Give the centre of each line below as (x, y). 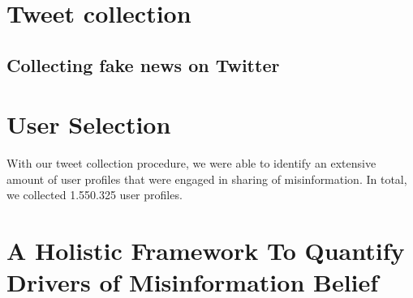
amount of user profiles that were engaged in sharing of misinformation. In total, (207, 179)
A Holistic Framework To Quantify (206, 251)
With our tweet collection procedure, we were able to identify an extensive (191, 163)
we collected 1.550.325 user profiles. (95, 195)
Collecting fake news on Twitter (143, 64)
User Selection (89, 124)
